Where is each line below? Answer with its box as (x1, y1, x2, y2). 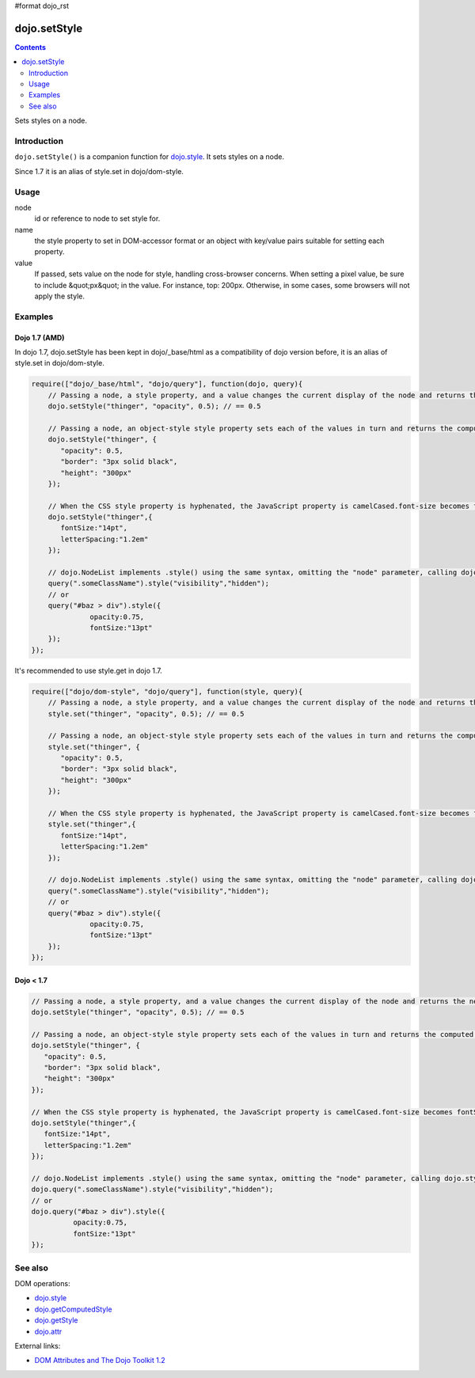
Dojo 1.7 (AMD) (14, 332, 65, 342)
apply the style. (34, 291, 85, 301)
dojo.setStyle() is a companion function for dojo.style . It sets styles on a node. (14, 152, 285, 161)
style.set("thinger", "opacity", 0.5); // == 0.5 (47, 709, 245, 718)
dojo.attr (34, 1327, 63, 1336)
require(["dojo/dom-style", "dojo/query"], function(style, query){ (31, 687, 303, 696)
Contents (14, 42, 47, 51)
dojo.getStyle (34, 1315, 78, 1325)
